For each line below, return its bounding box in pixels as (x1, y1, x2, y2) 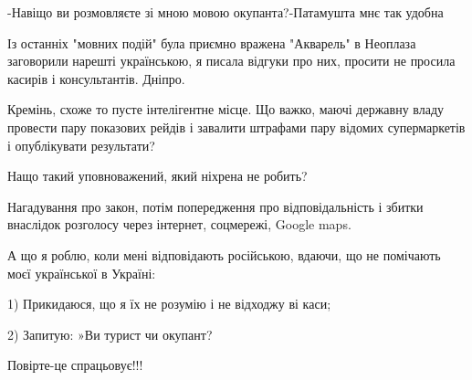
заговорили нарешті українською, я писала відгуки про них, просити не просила (7, 51, 456, 70)
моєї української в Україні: (7, 263, 156, 282)
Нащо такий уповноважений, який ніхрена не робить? (7, 166, 308, 185)
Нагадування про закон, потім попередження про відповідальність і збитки (7, 196, 424, 216)
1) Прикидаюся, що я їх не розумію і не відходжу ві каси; (7, 294, 331, 313)
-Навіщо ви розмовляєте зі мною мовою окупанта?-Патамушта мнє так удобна (7, 3, 444, 21)
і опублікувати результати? (7, 135, 155, 154)
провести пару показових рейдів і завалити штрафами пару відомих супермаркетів (7, 117, 466, 136)
